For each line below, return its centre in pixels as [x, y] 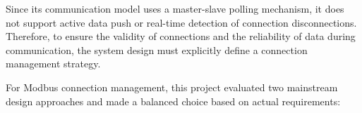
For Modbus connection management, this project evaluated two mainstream [172, 87]
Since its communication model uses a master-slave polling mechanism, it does [175, 8]
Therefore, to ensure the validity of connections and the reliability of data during [181, 36]
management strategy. [53, 64]
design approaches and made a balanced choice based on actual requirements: [173, 101]
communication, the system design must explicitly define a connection [157, 49]
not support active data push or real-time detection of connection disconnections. [181, 22]
